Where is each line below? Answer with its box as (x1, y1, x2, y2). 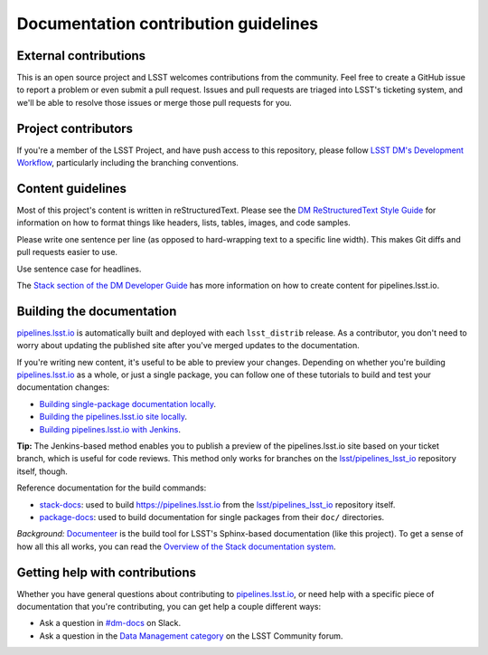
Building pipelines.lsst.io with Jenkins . (39, 423, 181, 434)
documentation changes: (16, 382, 110, 393)
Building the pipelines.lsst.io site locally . (39, 412, 188, 422)
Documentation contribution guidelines (16, 14, 319, 33)
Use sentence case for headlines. (16, 263, 142, 274)
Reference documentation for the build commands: (16, 482, 207, 493)
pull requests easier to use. (16, 247, 117, 258)
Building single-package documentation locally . (39, 398, 217, 409)
